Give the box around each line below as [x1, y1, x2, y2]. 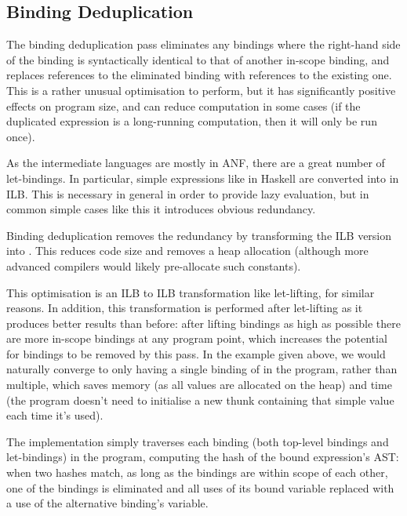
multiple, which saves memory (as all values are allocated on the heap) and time [6, 376, 392, 393]
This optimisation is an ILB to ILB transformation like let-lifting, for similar [6, 284, 375, 300]
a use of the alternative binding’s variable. [6, 495, 209, 511]
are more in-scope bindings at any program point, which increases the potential [6, 330, 387, 347]
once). [6, 128, 35, 144]
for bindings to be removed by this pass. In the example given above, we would [6, 345, 386, 362]
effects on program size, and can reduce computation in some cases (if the [6, 97, 361, 114]
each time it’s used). [6, 407, 104, 423]
